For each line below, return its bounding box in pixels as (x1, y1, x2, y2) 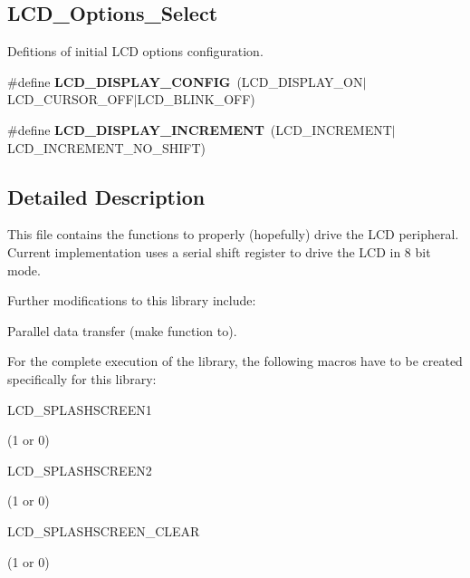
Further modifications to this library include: (7, 291, 256, 310)
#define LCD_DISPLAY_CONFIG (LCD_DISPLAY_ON (7, 72, 363, 91)
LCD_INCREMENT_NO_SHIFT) (7, 138, 206, 157)
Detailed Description (7, 182, 206, 210)
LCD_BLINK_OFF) (137, 90, 255, 109)
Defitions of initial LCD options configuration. (7, 42, 264, 61)
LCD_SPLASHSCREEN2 (7, 460, 152, 479)
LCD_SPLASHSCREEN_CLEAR (7, 521, 200, 540)
